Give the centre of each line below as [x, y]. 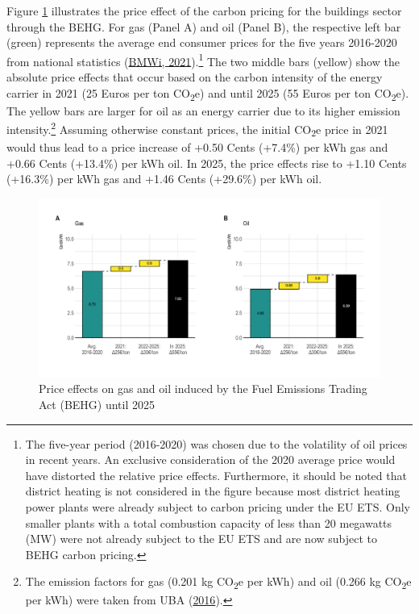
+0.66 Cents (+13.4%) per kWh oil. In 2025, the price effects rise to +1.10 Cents [207, 163]
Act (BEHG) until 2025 [97, 405]
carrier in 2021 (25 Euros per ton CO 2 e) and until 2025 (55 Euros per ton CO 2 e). [208, 94]
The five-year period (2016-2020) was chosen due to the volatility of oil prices [216, 443]
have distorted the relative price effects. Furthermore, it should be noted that [216, 475]
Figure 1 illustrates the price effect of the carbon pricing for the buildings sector [204, 10]
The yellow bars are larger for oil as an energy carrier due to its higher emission [203, 110]
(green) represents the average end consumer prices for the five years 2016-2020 [202, 42]
